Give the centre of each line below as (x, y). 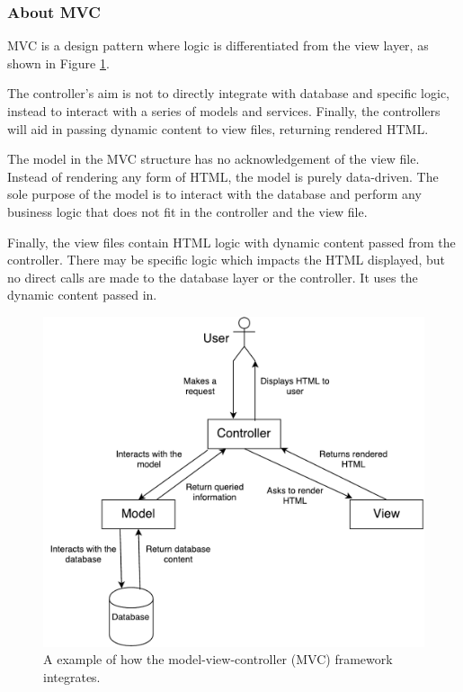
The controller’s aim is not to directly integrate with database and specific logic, (228, 93)
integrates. (72, 676)
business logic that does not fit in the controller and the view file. (187, 211)
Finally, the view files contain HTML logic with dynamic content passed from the (231, 242)
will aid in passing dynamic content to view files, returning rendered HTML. (218, 128)
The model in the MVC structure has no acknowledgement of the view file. (214, 159)
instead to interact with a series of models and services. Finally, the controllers (224, 111)
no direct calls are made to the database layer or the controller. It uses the (213, 277)
